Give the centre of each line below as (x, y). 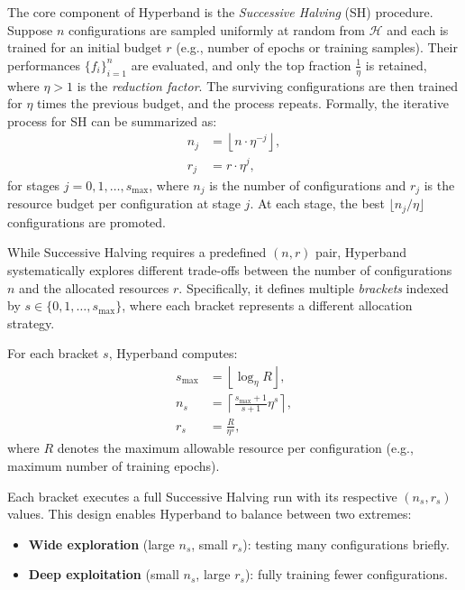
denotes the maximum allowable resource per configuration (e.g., (235, 448)
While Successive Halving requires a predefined (137, 252)
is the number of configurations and (308, 184)
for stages (34, 184)
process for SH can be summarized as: (112, 120)
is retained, (396, 65)
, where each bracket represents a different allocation (267, 305)
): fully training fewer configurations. (346, 574)
